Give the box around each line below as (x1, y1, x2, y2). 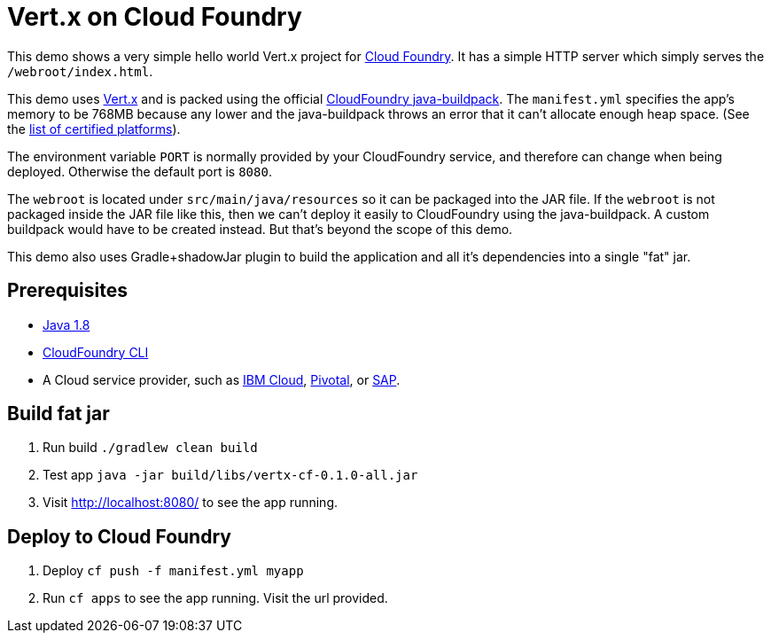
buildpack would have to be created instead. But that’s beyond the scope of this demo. (7, 221, 513, 237)
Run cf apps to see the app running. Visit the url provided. (43, 590, 388, 606)
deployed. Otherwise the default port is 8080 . (7, 163, 272, 179)
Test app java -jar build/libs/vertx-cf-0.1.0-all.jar (43, 467, 418, 483)
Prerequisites (7, 279, 128, 302)
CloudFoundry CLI (43, 344, 149, 360)
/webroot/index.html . (7, 63, 153, 79)
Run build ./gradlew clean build (43, 440, 258, 456)
